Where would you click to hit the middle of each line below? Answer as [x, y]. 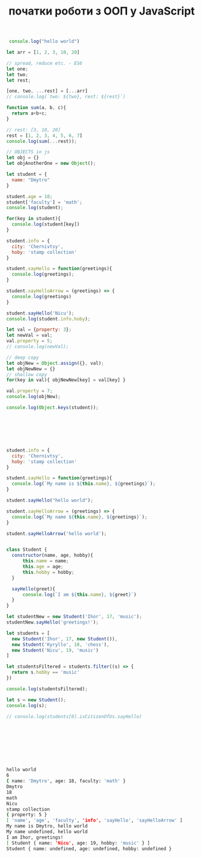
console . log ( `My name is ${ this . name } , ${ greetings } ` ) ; [84, 484]
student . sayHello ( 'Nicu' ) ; [40, 313]
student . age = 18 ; [29, 196]
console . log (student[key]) [46, 224]
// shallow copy [27, 374]
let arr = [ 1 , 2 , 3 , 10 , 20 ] [43, 53]
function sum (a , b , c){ [36, 108]
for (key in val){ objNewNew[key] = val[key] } [66, 380]
